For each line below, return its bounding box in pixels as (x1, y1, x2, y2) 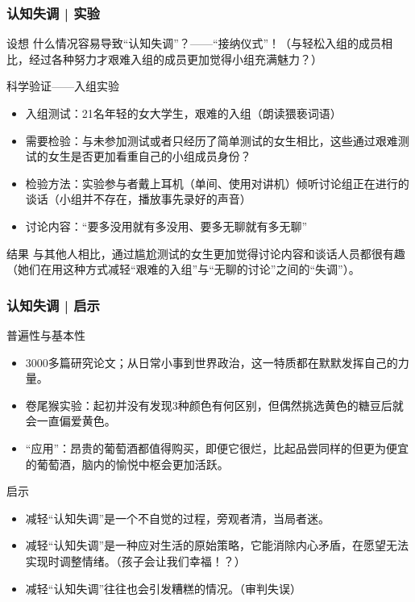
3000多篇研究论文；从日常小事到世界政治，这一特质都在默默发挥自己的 (25, 353, 398, 370)
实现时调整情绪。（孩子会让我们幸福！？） (25, 552, 246, 569)
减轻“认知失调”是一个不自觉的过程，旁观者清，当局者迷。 (25, 509, 330, 526)
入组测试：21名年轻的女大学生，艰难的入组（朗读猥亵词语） (25, 105, 342, 121)
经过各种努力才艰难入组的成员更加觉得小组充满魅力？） (28, 50, 322, 67)
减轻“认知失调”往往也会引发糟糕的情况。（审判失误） (25, 579, 302, 596)
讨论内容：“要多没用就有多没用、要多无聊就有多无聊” (25, 217, 308, 234)
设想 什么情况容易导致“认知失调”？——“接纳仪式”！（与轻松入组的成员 (6, 35, 382, 52)
